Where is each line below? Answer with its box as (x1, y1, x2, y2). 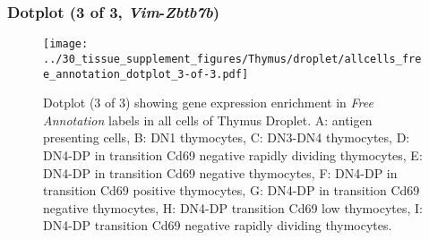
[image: (43, 38, 89, 51)
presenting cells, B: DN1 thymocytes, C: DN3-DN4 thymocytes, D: (43, 128, 410, 147)
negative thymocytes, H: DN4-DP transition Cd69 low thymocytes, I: (43, 198, 423, 217)
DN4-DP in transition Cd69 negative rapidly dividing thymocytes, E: (43, 145, 423, 164)
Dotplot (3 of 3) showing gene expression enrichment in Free (43, 93, 373, 112)
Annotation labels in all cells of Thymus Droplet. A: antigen (43, 110, 373, 129)
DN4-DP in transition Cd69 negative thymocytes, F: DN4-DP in (43, 163, 398, 182)
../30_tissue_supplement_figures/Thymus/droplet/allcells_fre (43, 52, 422, 65)
